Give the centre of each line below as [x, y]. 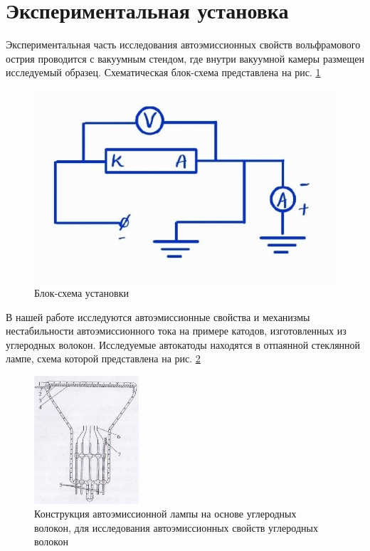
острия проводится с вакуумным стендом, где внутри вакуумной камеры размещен [185, 58]
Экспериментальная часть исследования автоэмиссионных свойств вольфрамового [183, 44]
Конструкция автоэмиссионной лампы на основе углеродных [165, 514]
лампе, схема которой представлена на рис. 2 [103, 358]
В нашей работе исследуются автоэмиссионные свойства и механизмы [158, 316]
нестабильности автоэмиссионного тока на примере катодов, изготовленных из [176, 331]
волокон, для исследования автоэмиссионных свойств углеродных [176, 527]
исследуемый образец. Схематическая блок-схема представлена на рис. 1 [163, 72]
